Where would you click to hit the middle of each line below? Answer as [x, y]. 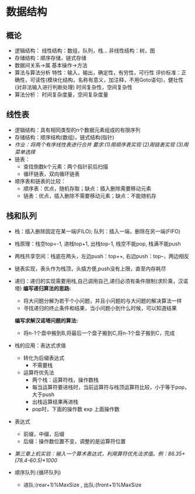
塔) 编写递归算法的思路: [43, 288]
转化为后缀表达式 [44, 358]
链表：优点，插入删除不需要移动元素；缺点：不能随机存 [90, 195]
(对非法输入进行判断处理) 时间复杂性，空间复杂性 [73, 87]
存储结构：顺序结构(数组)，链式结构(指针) [65, 137]
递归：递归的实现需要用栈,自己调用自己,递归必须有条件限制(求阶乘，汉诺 [101, 281]
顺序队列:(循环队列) [38, 472]
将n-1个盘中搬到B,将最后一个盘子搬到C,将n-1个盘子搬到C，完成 [99, 333]
